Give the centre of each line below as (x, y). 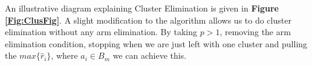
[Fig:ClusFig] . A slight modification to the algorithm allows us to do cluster (148, 20)
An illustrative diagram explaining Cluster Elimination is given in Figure (142, 8)
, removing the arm (255, 32)
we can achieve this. (150, 55)
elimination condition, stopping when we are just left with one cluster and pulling (156, 43)
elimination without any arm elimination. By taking (101, 32)
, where (64, 55)
